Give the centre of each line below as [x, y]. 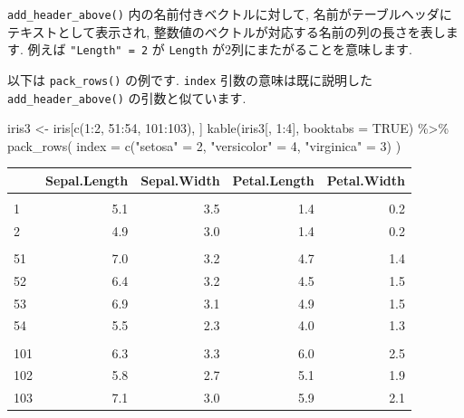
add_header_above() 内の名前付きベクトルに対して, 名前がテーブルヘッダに [230, 14]
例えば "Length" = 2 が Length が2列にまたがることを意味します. [220, 49]
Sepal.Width [180, 180]
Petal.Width [366, 180]
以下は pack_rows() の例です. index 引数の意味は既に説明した [190, 79]
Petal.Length [273, 180]
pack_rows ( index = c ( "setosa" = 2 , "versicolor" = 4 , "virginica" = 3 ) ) [204, 145]
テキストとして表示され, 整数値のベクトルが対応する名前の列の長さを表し [227, 31]
